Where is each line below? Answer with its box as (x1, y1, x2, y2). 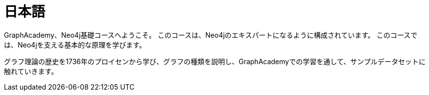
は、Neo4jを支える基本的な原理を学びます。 (4, 40, 146, 49)
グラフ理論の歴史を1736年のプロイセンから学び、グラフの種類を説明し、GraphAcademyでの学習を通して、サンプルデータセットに (4, 57, 426, 66)
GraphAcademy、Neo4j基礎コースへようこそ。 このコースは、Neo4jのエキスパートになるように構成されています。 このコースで (4, 30, 418, 39)
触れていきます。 (4, 67, 58, 75)
